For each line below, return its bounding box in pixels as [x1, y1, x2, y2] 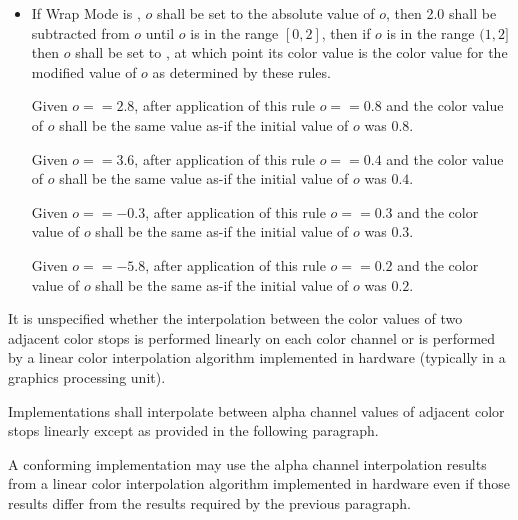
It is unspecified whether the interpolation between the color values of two [8, 308, 463, 329]
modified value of [31, 61, 137, 82]
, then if [321, 22, 371, 43]
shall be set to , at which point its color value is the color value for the [75, 42, 508, 63]
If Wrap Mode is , [31, 3, 141, 23]
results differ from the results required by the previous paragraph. [8, 492, 411, 513]
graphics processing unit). [8, 366, 166, 387]
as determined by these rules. [152, 61, 331, 82]
